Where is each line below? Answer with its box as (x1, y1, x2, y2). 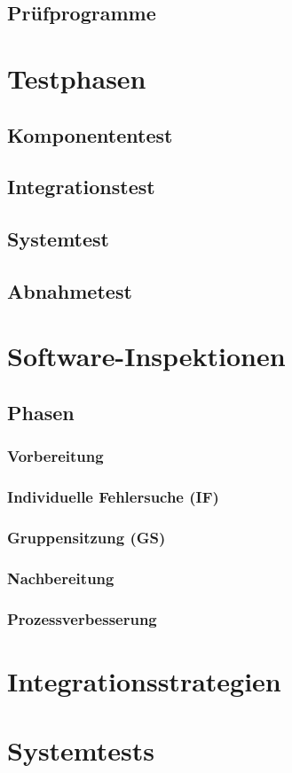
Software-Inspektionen (7, 338, 286, 374)
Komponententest (7, 121, 173, 148)
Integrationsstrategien (7, 662, 281, 699)
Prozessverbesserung (7, 607, 157, 629)
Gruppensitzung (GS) (7, 527, 166, 549)
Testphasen (7, 59, 146, 96)
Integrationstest (7, 173, 155, 200)
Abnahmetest (7, 277, 132, 304)
